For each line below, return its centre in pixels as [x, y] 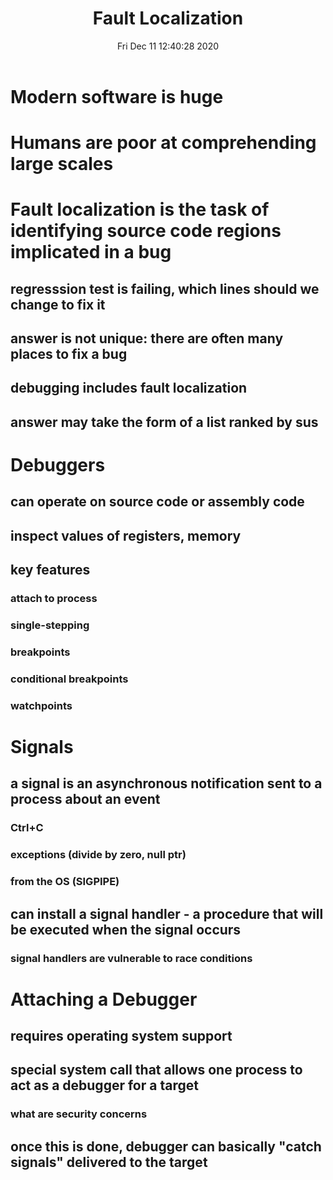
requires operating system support [121, 1036]
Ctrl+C [27, 828]
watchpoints [41, 705]
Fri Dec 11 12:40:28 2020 [168, 46]
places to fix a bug [69, 354]
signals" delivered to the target [109, 1162]
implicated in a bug [91, 252]
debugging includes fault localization [129, 388]
